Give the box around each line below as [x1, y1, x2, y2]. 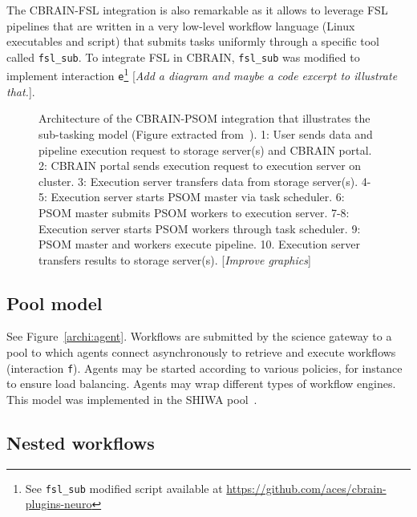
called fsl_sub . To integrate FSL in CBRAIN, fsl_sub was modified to [6, 48, 360, 65]
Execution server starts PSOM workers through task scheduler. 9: [38, 220, 361, 236]
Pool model [6, 290, 103, 315]
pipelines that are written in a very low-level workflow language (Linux [6, 17, 355, 34]
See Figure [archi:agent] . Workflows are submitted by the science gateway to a [6, 328, 392, 345]
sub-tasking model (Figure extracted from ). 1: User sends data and [38, 125, 373, 142]
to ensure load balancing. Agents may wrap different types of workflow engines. [6, 375, 396, 392]
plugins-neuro [25, 495, 92, 512]
